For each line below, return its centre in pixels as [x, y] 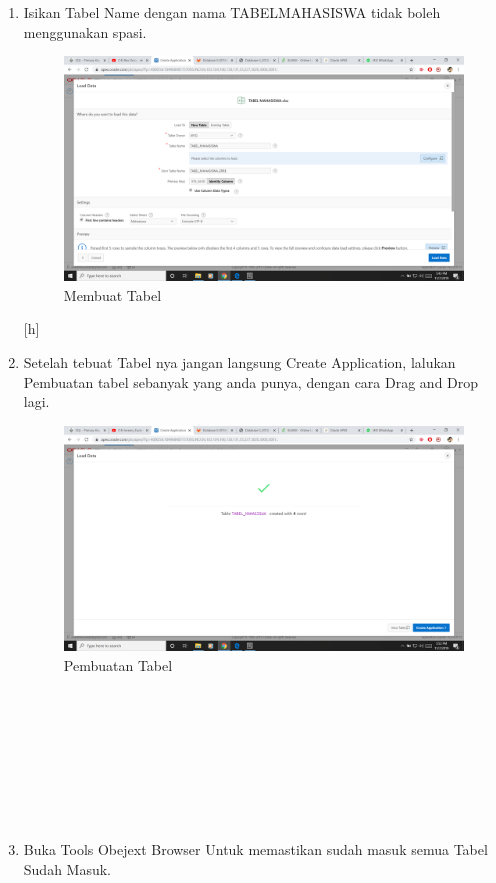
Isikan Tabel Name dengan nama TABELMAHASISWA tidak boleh [232, 12]
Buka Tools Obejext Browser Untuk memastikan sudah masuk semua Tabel [255, 849]
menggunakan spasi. [85, 31]
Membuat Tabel [112, 294]
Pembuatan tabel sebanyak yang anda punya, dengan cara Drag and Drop [251, 381]
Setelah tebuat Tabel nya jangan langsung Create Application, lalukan [239, 362]
